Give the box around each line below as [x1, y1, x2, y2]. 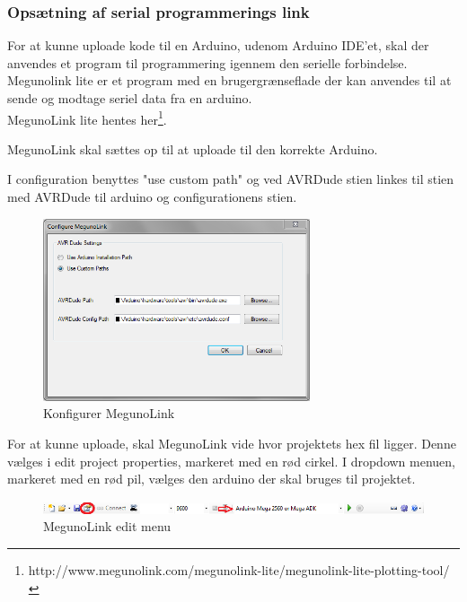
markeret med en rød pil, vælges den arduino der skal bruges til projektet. [7, 469, 416, 488]
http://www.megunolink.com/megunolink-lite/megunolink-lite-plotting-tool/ [28, 561, 450, 580]
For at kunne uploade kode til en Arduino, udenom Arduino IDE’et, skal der [7, 36, 429, 55]
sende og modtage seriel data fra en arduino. [7, 89, 252, 107]
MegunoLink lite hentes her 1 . [7, 107, 167, 128]
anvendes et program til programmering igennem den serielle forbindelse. [7, 53, 408, 72]
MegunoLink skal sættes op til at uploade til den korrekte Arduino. [7, 139, 378, 158]
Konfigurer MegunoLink [43, 404, 175, 423]
